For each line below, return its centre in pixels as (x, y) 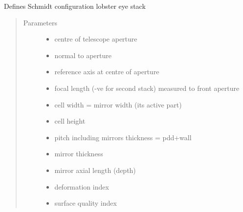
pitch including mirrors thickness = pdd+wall (123, 137)
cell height (70, 121)
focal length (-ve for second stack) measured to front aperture (147, 88)
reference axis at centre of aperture (107, 72)
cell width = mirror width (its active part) (118, 104)
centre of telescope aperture (96, 39)
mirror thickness (79, 154)
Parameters (40, 22)
